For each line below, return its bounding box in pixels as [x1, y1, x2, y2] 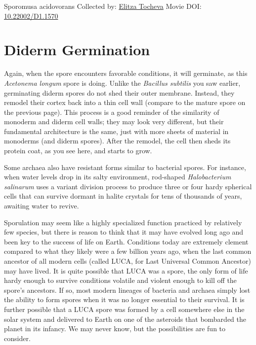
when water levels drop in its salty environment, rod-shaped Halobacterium [4, 172, 231, 182]
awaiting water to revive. [4, 201, 79, 211]
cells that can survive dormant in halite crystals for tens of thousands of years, [4, 191, 242, 201]
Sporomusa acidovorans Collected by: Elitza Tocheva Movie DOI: [4, 1, 202, 11]
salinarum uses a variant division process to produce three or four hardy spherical [4, 181, 252, 191]
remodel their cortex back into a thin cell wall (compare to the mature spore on [4, 97, 246, 107]
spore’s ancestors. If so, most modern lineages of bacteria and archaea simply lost [4, 284, 251, 295]
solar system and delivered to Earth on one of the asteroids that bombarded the [4, 313, 246, 324]
